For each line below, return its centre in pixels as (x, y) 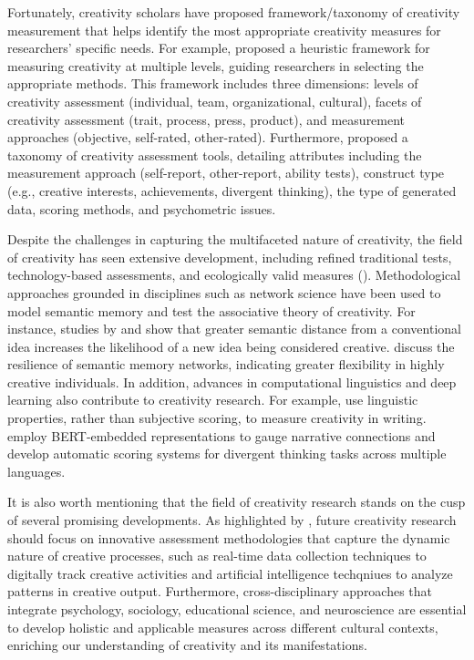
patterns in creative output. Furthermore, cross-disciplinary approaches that (220, 591)
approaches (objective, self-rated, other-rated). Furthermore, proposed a (208, 137)
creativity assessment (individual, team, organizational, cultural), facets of (215, 101)
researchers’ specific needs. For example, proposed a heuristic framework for (219, 48)
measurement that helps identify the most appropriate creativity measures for (224, 30)
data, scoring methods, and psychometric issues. (142, 208)
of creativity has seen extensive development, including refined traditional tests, (230, 257)
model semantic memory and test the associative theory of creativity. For (211, 310)
